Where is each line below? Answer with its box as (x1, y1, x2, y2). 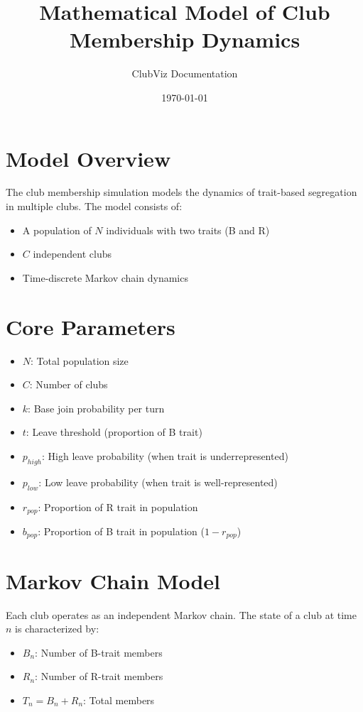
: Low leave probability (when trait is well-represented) (38, 474, 278, 489)
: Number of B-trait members (35, 645, 163, 659)
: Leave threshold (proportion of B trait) (26, 425, 202, 439)
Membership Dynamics (69, 25, 300, 54)
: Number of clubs (29, 377, 108, 392)
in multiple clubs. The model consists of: (6, 199, 183, 214)
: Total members (83, 692, 155, 707)
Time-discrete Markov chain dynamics (22, 270, 188, 285)
